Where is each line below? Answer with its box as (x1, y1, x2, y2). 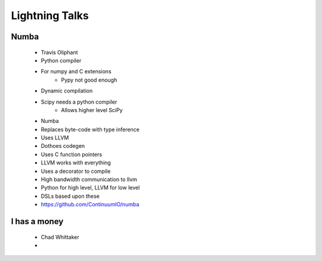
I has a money (11, 216, 64, 226)
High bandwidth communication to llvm (41, 176, 137, 183)
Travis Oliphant (41, 48, 78, 56)
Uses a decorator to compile (41, 167, 111, 175)
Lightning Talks (11, 9, 89, 22)
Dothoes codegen (41, 142, 85, 150)
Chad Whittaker (41, 233, 80, 241)
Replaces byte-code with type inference (41, 126, 140, 133)
